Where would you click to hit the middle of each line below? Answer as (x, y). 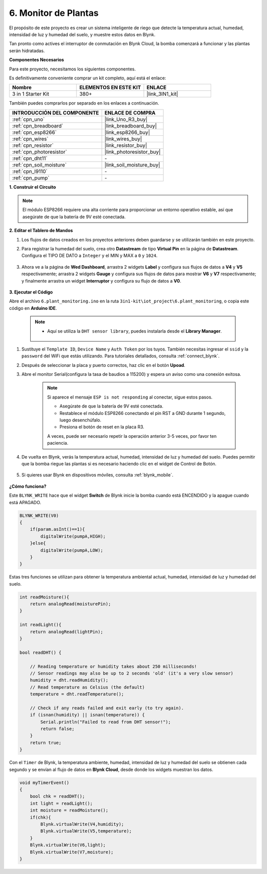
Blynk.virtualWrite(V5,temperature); (86, 831)
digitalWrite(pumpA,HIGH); (73, 536)
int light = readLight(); (61, 803)
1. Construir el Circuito (33, 187)
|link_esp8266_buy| (127, 132)
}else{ (38, 543)
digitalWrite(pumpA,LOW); (72, 550)
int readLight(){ (41, 625)
